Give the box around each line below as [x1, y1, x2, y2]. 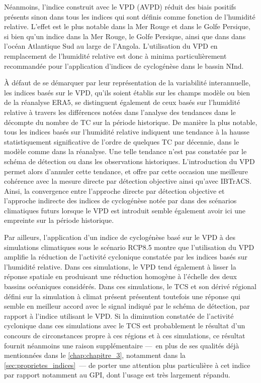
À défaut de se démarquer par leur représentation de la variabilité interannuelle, [4, 77, 251, 88]
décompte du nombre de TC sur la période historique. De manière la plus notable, [4, 116, 257, 127]
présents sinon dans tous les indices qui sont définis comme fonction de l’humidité [4, 11, 255, 22]
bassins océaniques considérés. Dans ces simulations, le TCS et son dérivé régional [4, 281, 256, 292]
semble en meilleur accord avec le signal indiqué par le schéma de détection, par [4, 301, 250, 311]
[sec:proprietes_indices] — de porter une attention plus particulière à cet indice [4, 359, 250, 370]
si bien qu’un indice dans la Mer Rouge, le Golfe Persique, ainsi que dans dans [4, 31, 246, 41]
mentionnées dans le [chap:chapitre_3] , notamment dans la [4, 350, 186, 360]
